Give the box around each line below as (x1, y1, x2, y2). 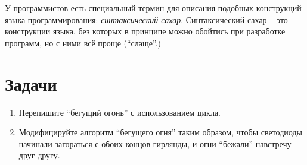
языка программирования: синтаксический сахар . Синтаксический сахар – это (5, 13, 288, 26)
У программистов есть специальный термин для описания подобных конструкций (5, 2, 302, 14)
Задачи (5, 71, 57, 96)
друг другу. (18, 149, 60, 161)
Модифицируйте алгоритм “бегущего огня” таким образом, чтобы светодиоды (18, 126, 302, 138)
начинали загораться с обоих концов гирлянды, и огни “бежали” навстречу (18, 137, 292, 150)
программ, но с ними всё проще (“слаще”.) (5, 36, 161, 49)
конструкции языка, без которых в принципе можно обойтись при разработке (5, 25, 286, 37)
